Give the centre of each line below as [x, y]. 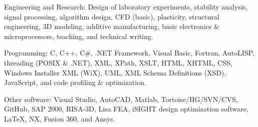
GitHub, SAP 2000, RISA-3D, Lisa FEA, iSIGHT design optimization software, [126, 109]
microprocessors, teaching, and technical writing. [79, 36]
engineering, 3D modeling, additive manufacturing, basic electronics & [112, 26]
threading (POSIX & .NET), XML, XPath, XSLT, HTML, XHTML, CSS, [118, 62]
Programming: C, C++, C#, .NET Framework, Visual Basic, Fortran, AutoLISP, [129, 53]
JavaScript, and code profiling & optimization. [75, 82]
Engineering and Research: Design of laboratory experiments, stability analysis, [126, 6]
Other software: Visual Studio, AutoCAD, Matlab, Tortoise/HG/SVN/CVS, [121, 99]
